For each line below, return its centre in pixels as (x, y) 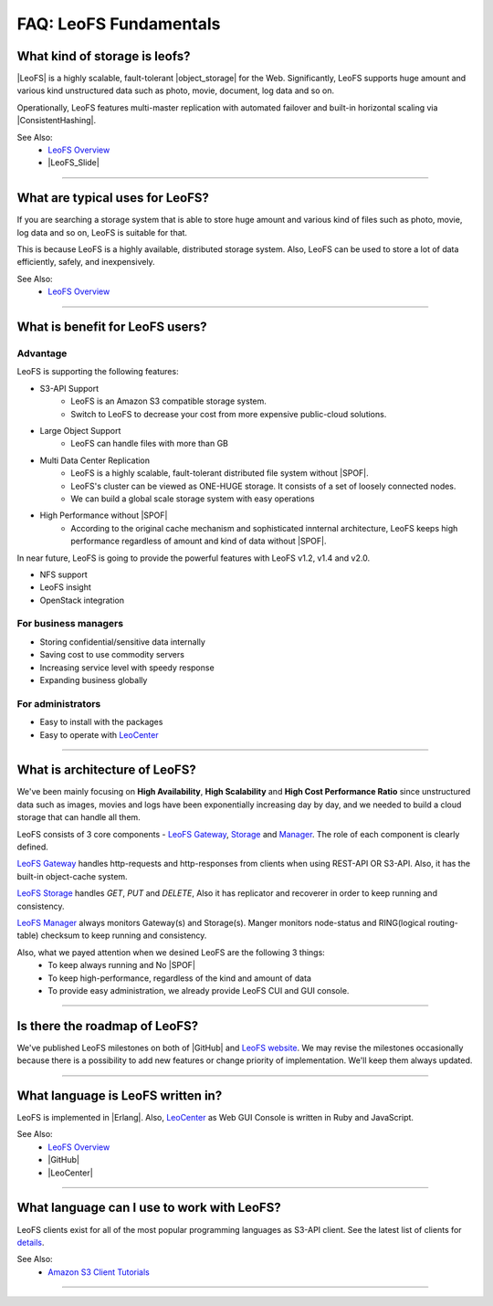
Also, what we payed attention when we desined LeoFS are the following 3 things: (171, 952)
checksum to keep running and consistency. (124, 935)
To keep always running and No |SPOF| (122, 965)
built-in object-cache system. (72, 876)
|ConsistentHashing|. (57, 121)
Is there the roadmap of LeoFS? (108, 1026)
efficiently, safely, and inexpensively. (86, 262)
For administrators (59, 703)
